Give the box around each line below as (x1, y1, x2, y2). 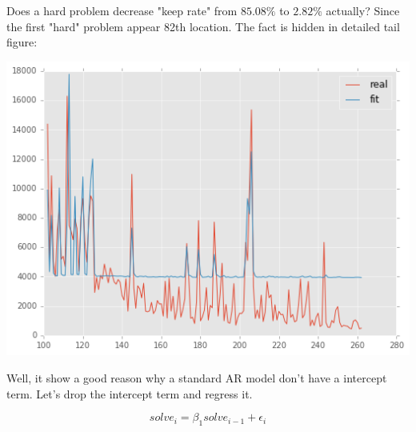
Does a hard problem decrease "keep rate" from (6, 2, 238, 18)
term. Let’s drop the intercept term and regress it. (6, 385, 253, 402)
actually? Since (326, 2, 400, 18)
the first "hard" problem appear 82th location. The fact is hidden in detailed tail (6, 18, 400, 34)
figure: (6, 34, 38, 50)
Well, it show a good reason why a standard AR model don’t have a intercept (6, 369, 387, 386)
